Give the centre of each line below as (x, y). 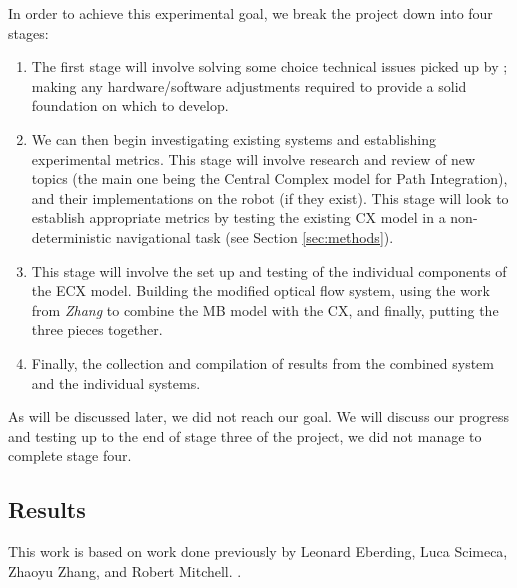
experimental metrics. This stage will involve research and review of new (253, 158)
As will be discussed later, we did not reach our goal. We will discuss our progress (259, 416)
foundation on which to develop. (130, 105)
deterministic (71, 236)
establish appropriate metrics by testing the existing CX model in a (238, 217)
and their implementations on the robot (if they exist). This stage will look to (270, 197)
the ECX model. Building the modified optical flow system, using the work (260, 290)
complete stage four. (70, 455)
